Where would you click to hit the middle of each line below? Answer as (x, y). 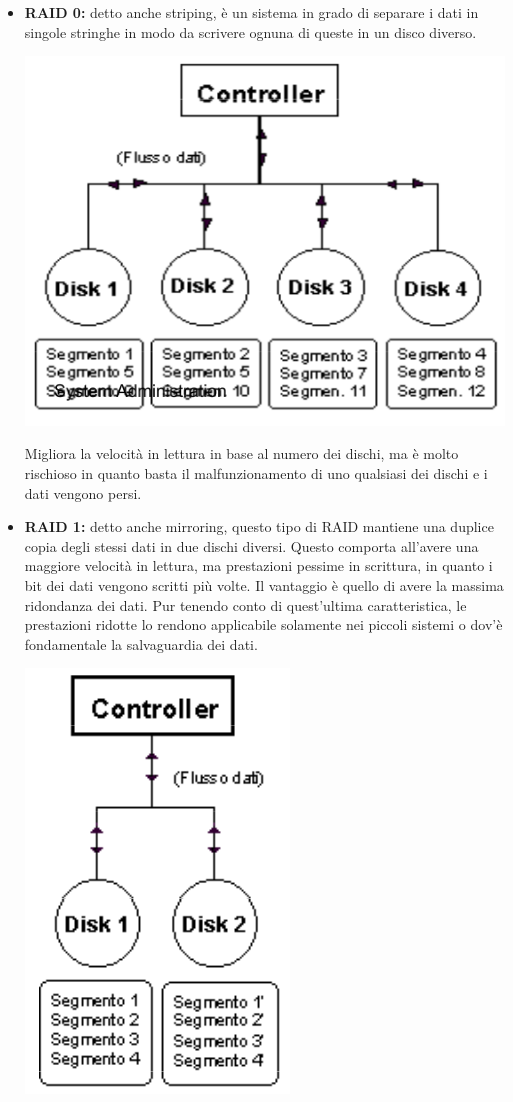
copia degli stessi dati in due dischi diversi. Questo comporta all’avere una (251, 545)
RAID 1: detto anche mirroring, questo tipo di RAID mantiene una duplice (259, 526)
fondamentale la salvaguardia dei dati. (141, 643)
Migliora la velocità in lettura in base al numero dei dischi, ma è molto (241, 453)
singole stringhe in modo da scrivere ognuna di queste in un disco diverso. (250, 31)
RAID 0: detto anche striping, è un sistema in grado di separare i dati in (251, 12)
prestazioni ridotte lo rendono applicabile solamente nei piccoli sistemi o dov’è (263, 624)
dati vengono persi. (83, 492)
